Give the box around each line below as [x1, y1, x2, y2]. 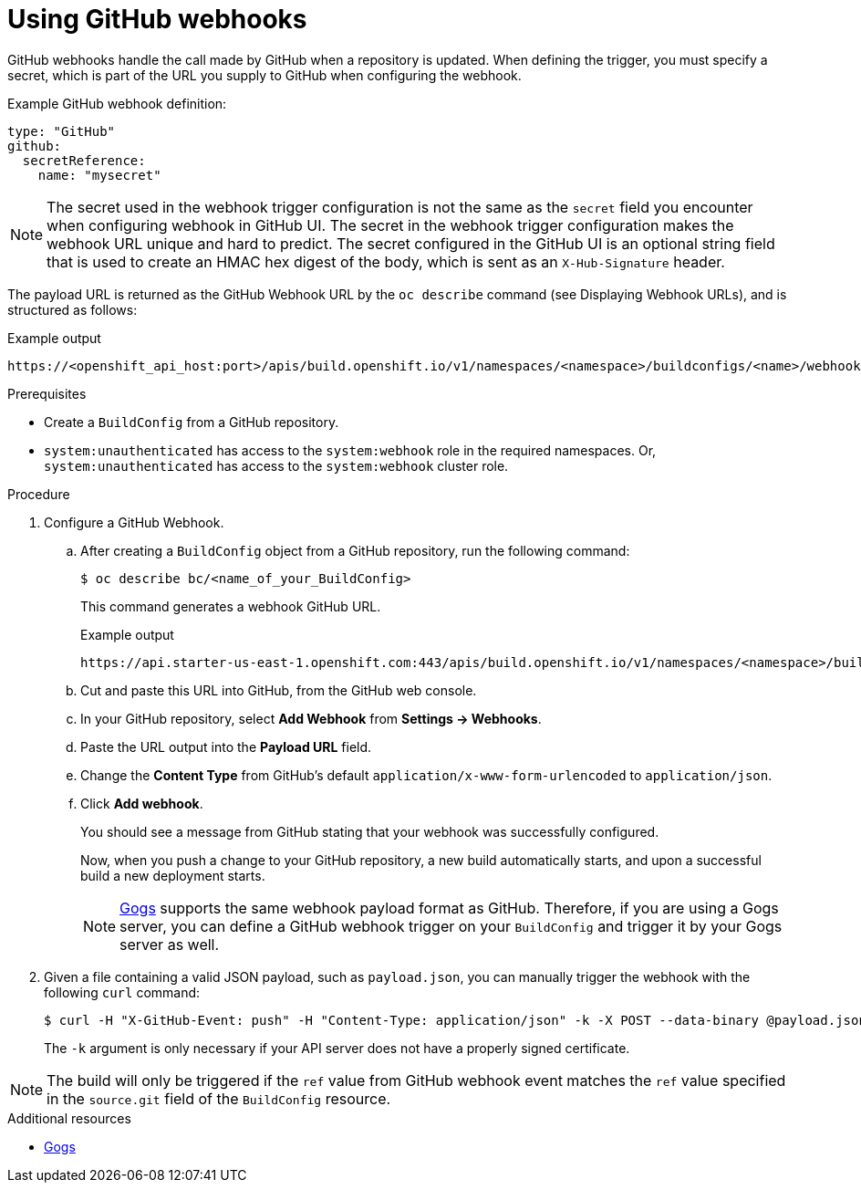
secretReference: [22, 152, 146, 168]
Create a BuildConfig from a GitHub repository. [44, 413, 339, 430]
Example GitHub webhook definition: [7, 95, 227, 111]
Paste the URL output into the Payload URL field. [80, 738, 372, 755]
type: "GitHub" [7, 123, 116, 139]
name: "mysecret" [37, 167, 161, 183]
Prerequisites [7, 385, 87, 402]
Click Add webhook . [80, 795, 203, 811]
